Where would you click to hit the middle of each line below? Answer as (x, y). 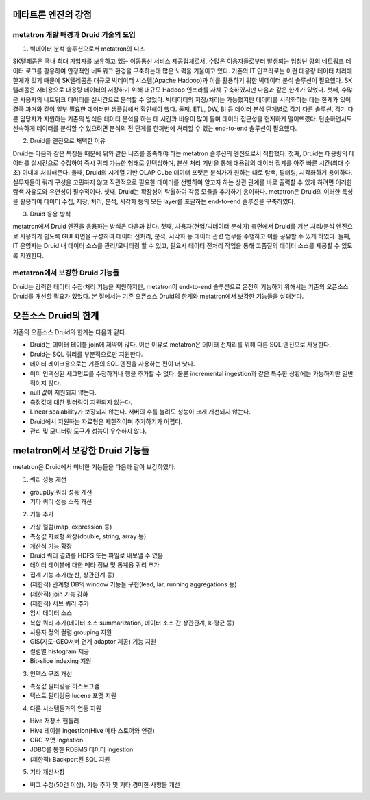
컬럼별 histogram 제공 (60, 651)
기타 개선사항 (47, 772)
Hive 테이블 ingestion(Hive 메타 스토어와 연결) (92, 730)
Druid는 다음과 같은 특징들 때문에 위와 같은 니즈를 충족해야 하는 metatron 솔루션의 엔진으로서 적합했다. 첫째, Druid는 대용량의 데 (184, 153)
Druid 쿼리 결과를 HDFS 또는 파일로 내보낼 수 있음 (97, 555)
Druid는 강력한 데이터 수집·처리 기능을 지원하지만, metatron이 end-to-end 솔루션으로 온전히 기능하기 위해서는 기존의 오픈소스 (181, 286)
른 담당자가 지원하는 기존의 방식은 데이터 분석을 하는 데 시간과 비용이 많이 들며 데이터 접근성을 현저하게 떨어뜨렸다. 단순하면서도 (183, 118)
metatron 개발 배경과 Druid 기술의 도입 (74, 35)
